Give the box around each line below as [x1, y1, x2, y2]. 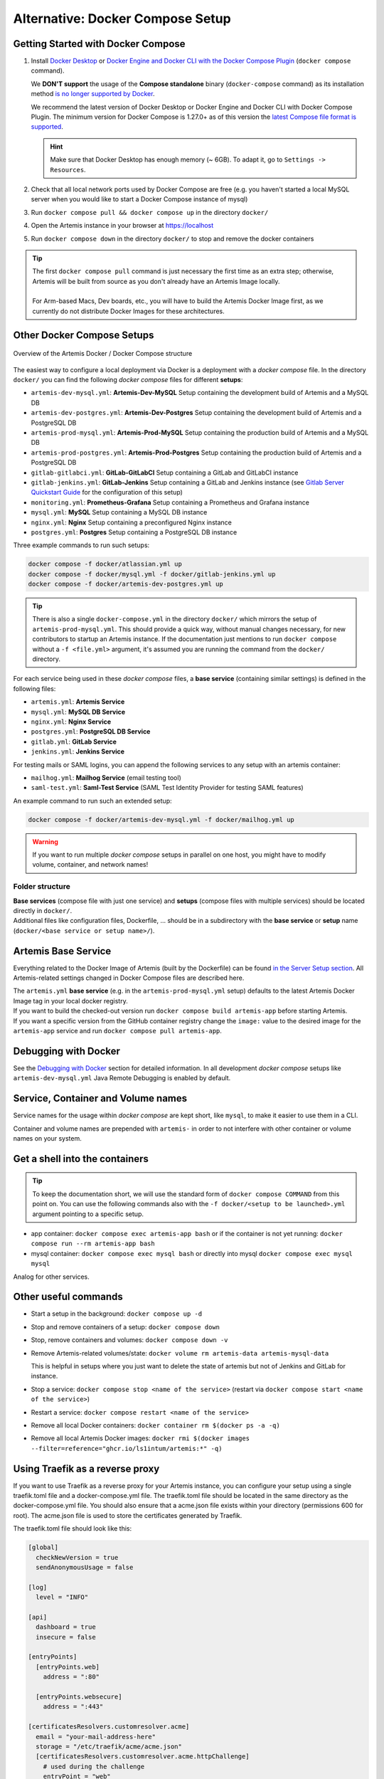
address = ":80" [43, 1673, 100, 1681]
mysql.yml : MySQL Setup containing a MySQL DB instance [31, 508, 208, 517]
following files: [13, 684, 56, 693]
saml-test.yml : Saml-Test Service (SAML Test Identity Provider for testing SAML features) [31, 783, 304, 792]
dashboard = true [36, 1623, 96, 1631]
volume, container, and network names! [32, 860, 149, 869]
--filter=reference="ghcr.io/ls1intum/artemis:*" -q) [31, 1445, 223, 1452]
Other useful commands [13, 1291, 124, 1303]
